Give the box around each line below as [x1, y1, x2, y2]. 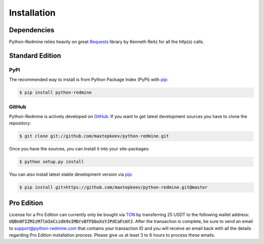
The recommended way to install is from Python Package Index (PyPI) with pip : [9, 77, 169, 82]
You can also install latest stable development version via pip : [9, 171, 133, 178]
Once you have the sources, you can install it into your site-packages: [9, 146, 150, 152]
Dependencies [9, 26, 55, 34]
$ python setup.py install [19, 159, 84, 164]
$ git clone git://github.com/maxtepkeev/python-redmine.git [19, 133, 169, 139]
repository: [9, 120, 31, 126]
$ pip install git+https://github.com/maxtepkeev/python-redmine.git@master [19, 184, 208, 190]
